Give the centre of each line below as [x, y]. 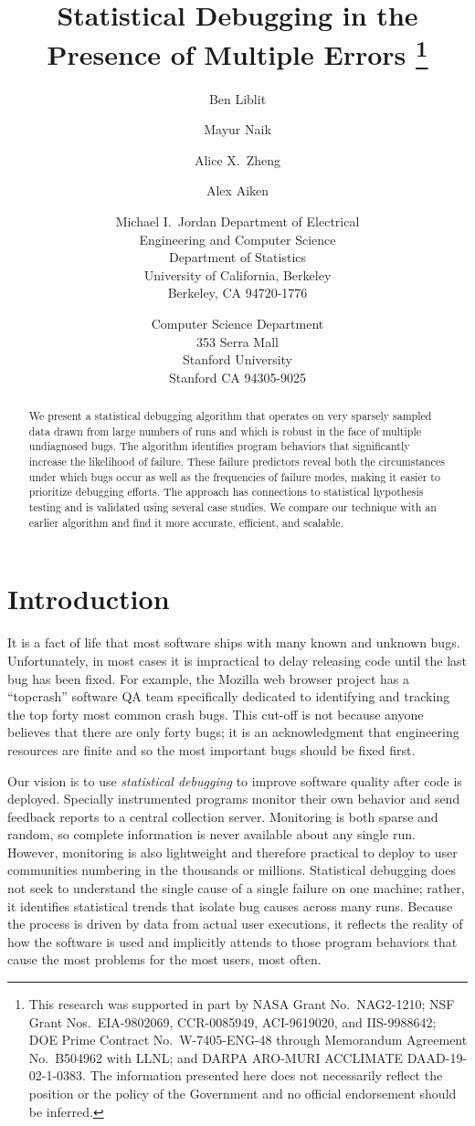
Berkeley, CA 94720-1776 [237, 293]
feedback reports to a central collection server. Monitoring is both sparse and [223, 816]
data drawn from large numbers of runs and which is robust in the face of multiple [225, 431]
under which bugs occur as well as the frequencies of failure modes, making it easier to [234, 476]
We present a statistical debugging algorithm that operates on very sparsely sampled [230, 416]
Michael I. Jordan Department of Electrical [237, 221]
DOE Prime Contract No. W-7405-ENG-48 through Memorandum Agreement [248, 1040]
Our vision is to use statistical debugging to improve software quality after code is [235, 780]
